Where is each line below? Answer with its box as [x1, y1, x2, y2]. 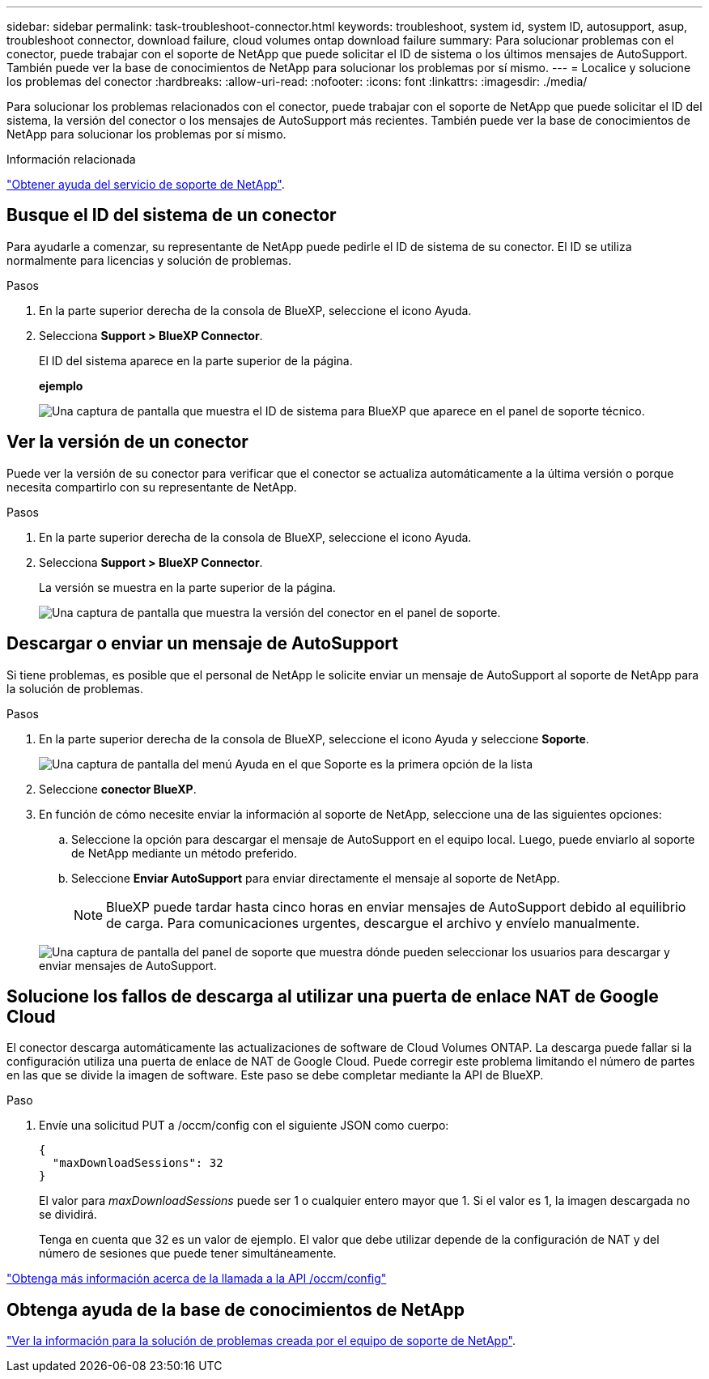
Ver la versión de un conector [6, 432, 248, 453]
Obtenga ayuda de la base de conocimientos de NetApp [6, 1299, 465, 1320]
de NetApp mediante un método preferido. [71, 845, 297, 860]
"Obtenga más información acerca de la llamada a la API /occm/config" [6, 1271, 387, 1286]
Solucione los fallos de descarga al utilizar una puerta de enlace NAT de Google [6, 985, 659, 1007]
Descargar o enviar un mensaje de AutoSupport [6, 633, 398, 654]
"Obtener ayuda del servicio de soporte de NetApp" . [6, 177, 285, 191]
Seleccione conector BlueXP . [39, 781, 197, 796]
